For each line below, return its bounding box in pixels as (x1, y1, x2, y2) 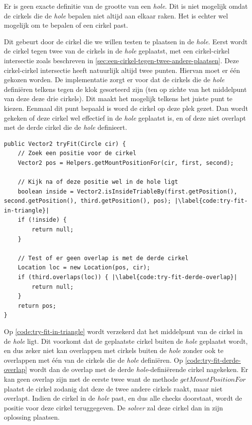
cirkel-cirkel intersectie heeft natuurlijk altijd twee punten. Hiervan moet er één (4, 65, 240, 75)
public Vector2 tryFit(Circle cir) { (4, 140, 126, 147)
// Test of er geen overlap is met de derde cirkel (18, 254, 189, 262)
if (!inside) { (18, 216, 67, 224)
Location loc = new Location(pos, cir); (18, 264, 150, 271)
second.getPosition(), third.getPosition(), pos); (4, 197, 171, 205)
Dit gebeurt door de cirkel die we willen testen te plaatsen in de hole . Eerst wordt (4, 36, 248, 46)
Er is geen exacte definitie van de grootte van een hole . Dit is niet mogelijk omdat (4, 1, 248, 11)
